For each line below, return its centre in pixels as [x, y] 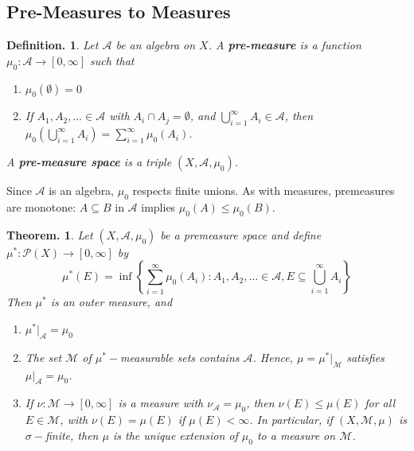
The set [43, 357]
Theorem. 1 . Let [50, 234]
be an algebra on [156, 45]
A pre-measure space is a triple [89, 162]
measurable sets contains [180, 357]
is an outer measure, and [111, 302]
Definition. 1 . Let [53, 45]
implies [158, 206]
